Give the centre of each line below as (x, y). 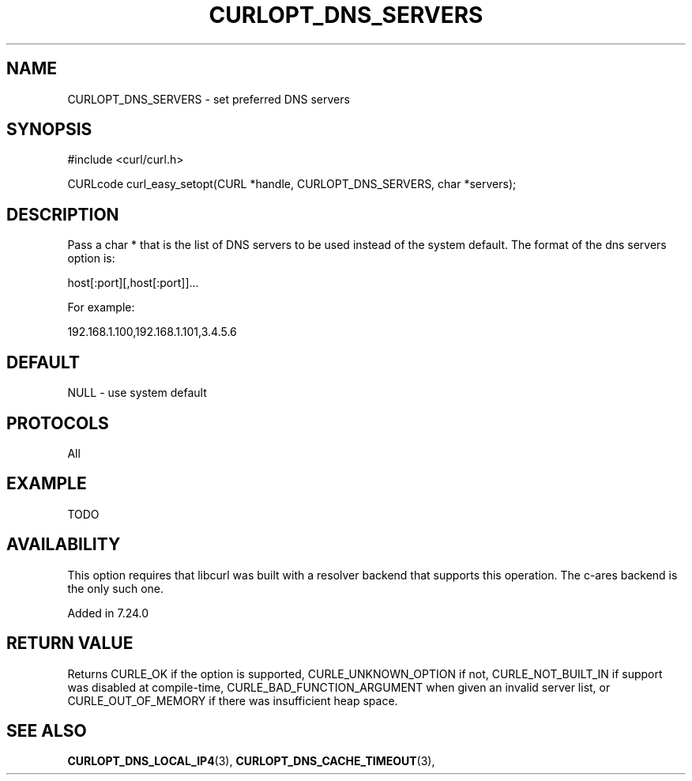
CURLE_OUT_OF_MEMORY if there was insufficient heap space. (233, 700)
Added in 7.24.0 (108, 613)
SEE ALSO (47, 730)
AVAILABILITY (64, 545)
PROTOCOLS (58, 423)
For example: (101, 307)
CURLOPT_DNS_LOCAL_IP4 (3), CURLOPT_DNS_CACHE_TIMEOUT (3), (251, 761)
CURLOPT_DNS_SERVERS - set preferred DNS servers (209, 99)
